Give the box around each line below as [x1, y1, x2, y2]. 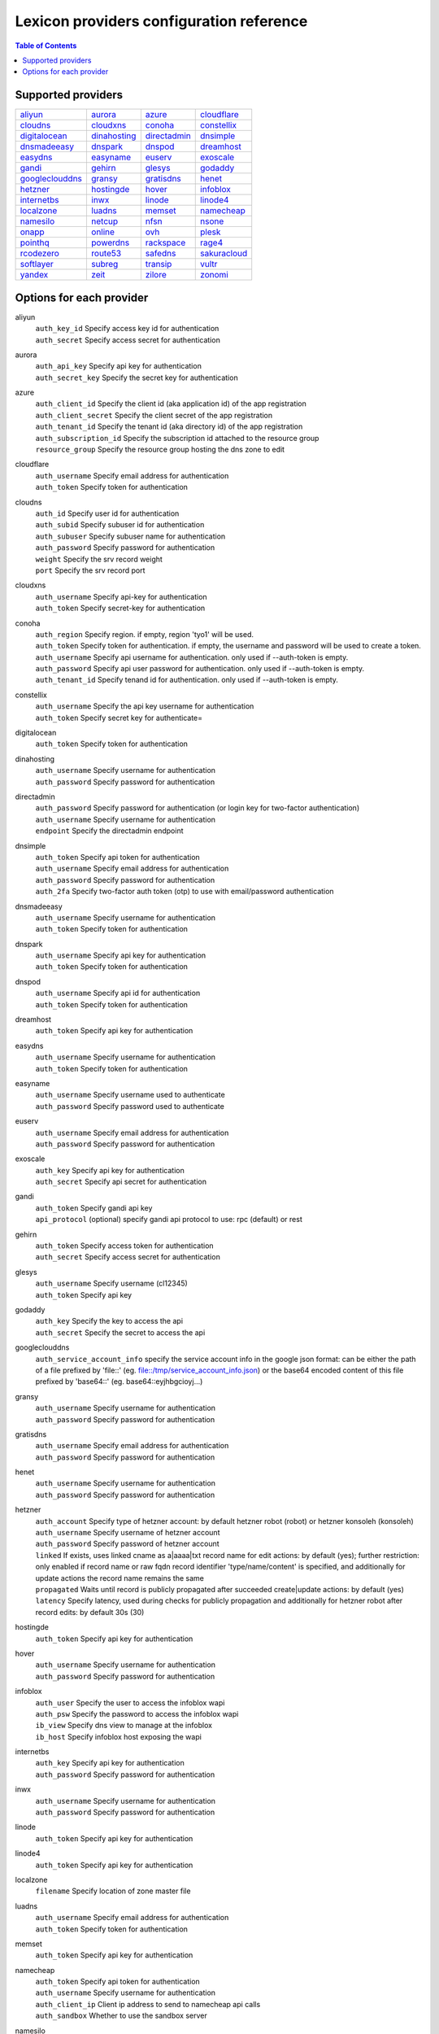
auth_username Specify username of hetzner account [35, 1528, 220, 1538]
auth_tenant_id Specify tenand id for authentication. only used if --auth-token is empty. [35, 675, 339, 685]
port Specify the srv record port [35, 565, 146, 575]
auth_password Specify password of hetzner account [35, 1539, 219, 1549]
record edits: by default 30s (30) [35, 1607, 145, 1617]
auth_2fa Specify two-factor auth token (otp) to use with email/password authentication [35, 887, 334, 897]
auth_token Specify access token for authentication [35, 1241, 215, 1251]
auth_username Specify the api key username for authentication [35, 701, 254, 711]
